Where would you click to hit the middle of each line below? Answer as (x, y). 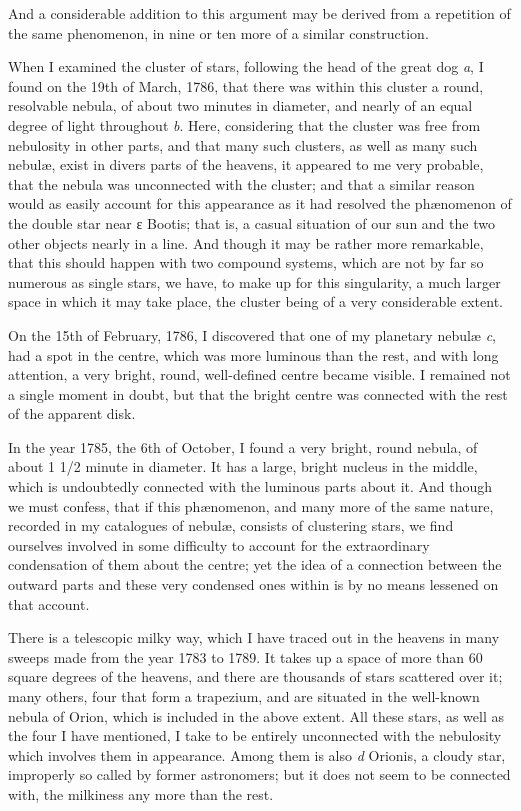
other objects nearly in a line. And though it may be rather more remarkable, (246, 242)
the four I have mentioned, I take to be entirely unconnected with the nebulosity (255, 735)
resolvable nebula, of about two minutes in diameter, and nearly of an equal (240, 105)
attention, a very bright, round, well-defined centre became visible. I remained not (259, 374)
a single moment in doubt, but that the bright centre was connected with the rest (258, 393)
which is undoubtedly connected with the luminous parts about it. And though (250, 486)
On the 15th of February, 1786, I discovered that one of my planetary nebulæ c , (252, 334)
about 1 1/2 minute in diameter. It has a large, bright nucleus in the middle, (243, 466)
